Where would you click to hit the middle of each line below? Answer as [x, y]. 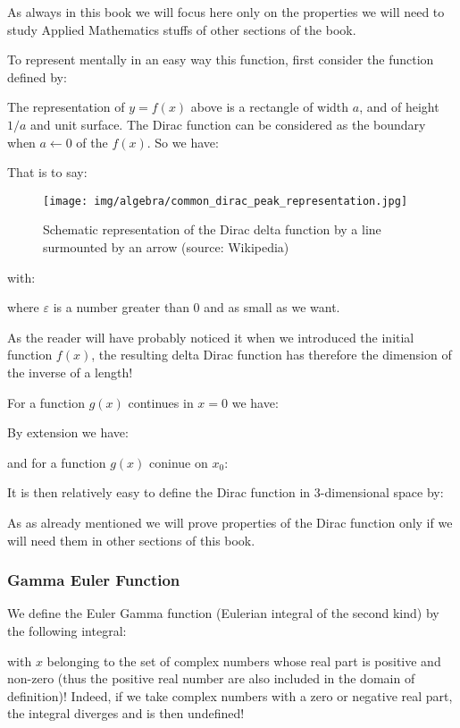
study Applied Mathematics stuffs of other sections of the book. [182, 29]
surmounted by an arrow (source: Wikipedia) [166, 247]
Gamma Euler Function [94, 580]
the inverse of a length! [70, 372]
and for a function [57, 462]
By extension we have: [68, 432]
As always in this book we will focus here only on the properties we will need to [226, 12]
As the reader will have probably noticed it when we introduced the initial [211, 337]
